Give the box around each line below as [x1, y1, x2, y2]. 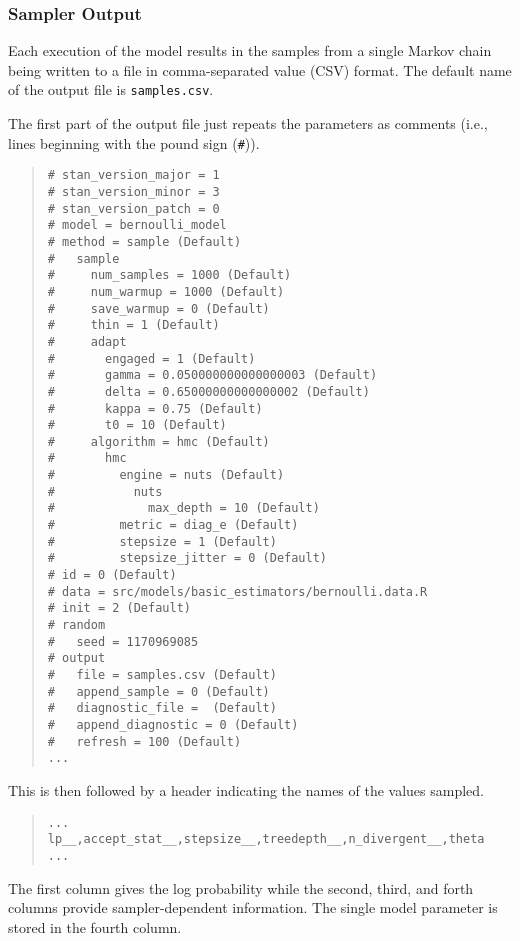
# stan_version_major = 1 [47, 168, 220, 183]
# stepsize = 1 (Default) [47, 534, 277, 549]
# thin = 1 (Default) [47, 318, 220, 333]
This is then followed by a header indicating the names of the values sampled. [8, 779, 485, 800]
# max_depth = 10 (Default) [47, 501, 320, 516]
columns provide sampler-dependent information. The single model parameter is [8, 897, 498, 918]
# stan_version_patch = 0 [47, 201, 220, 216]
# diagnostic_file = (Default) [47, 701, 277, 716]
